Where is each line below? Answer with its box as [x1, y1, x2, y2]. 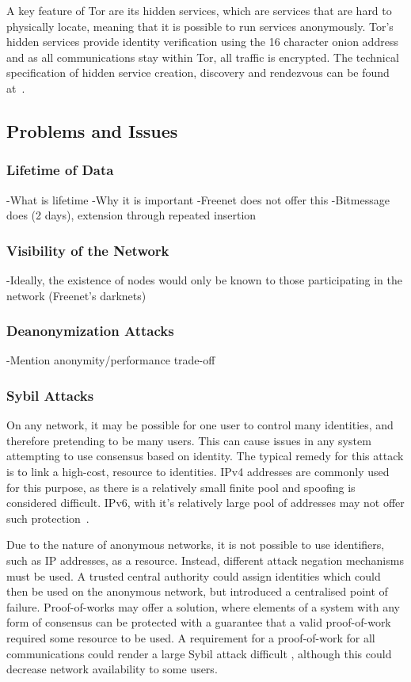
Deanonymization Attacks [6, 321, 174, 341]
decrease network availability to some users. [6, 661, 218, 677]
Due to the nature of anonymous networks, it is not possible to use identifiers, [6, 536, 385, 553]
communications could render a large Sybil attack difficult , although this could [6, 645, 392, 661]
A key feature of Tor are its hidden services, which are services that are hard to [6, 2, 392, 18]
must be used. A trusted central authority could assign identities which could [6, 567, 381, 584]
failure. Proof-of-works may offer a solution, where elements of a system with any [6, 598, 400, 615]
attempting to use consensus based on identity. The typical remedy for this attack [6, 448, 404, 464]
